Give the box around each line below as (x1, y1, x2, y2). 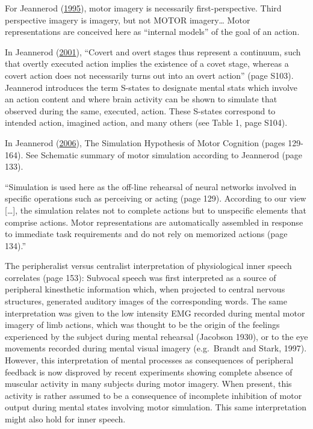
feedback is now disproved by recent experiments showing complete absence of (5, 365, 293, 378)
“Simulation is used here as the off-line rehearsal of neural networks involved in (5, 180, 297, 193)
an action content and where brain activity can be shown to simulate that (5, 93, 277, 105)
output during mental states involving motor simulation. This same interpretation (5, 401, 307, 413)
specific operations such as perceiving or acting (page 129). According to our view (5, 192, 306, 205)
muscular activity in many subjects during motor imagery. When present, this (5, 377, 292, 390)
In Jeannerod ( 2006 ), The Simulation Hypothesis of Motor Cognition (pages (5, 136, 285, 149)
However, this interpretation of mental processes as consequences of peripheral (5, 354, 294, 366)
